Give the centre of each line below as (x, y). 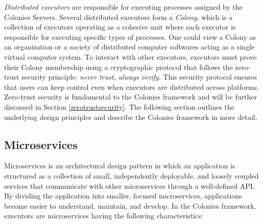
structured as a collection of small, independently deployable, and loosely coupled (131, 175)
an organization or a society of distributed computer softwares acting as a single (129, 47)
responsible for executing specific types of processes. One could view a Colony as (130, 36)
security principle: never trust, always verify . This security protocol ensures (139, 77)
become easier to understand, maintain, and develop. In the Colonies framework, (130, 205)
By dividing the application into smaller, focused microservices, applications (123, 196)
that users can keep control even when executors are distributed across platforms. (131, 86)
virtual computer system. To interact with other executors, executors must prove (130, 56)
